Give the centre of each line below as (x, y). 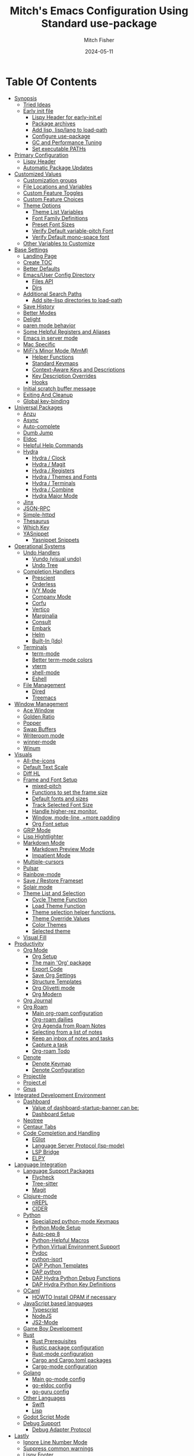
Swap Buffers (40, 729)
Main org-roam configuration (67, 1013)
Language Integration (40, 1164)
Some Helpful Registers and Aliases (67, 331)
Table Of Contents (51, 82)
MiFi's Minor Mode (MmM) (55, 350)
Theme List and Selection (54, 893)
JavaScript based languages (58, 1303)
